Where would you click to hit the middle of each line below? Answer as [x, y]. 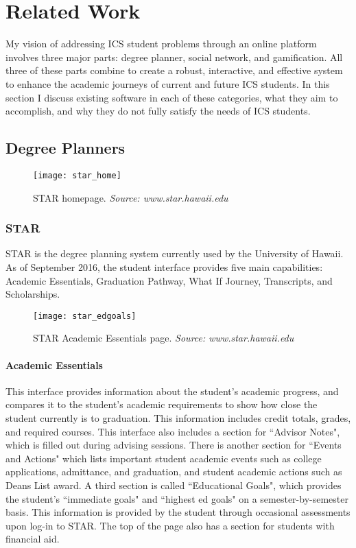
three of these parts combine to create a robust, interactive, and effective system [174, 70]
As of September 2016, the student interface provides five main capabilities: [164, 266]
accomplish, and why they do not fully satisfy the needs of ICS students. [158, 111]
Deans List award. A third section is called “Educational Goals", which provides [174, 485]
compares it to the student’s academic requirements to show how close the [162, 404]
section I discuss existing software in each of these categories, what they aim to [172, 97]
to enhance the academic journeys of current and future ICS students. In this [168, 83]
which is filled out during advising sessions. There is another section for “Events [174, 445]
